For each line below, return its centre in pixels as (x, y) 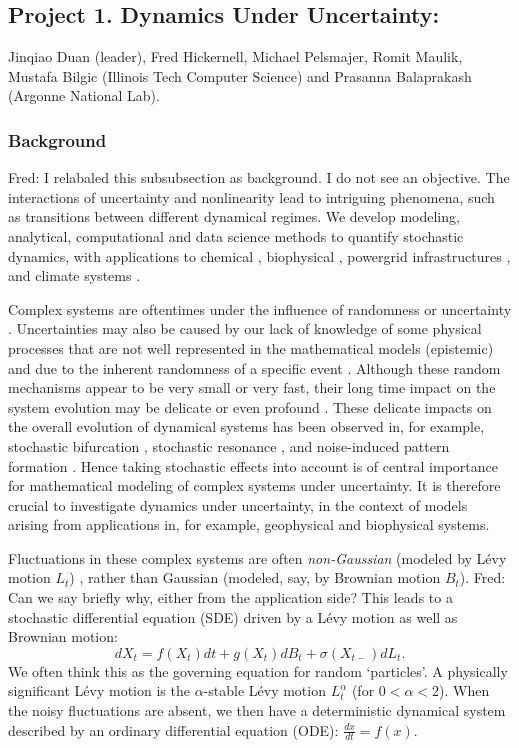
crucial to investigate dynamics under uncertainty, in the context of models (238, 504)
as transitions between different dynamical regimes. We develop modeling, (234, 216)
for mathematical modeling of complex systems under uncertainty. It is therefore (254, 485)
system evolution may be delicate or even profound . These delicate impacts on (250, 406)
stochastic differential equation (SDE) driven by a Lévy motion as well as (233, 616)
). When (464, 690)
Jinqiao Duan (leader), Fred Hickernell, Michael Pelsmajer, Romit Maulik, (235, 56)
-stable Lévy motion (264, 690)
